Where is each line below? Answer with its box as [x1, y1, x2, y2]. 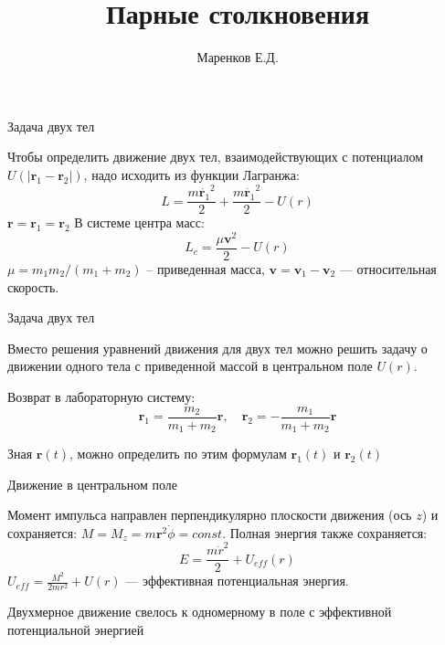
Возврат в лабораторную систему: [7, 386, 196, 406]
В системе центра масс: [74, 213, 205, 232]
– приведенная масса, [146, 259, 265, 279]
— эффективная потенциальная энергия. [125, 571, 349, 590]
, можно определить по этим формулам [69, 444, 287, 463]
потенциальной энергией [7, 620, 144, 640]
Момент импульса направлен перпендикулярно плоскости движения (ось [7, 505, 412, 524]
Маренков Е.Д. [196, 48, 279, 67]
